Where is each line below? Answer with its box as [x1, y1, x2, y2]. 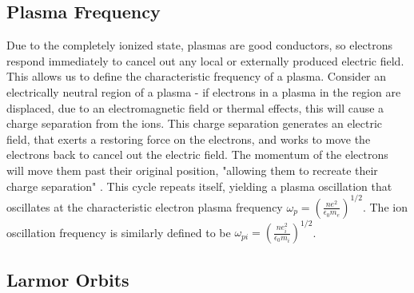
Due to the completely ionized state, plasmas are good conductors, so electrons [6, 37, 392, 53]
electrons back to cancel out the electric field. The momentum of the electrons [6, 146, 388, 163]
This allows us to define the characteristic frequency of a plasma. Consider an [6, 68, 387, 85]
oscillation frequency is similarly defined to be [6, 224, 231, 240]
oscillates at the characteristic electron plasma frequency [6, 198, 283, 215]
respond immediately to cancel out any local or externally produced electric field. [6, 52, 404, 69]
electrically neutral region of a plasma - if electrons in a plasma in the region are [6, 83, 401, 100]
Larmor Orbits [6, 267, 129, 291]
